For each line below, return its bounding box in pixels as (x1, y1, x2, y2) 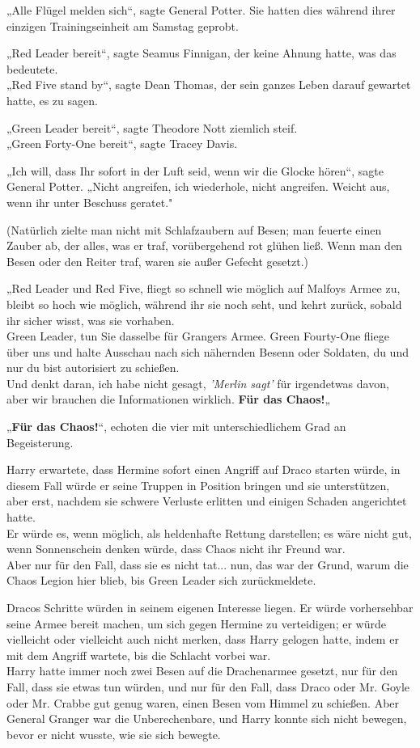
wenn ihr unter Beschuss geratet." (6, 193, 173, 210)
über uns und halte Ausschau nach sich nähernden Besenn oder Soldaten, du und (6, 343, 409, 360)
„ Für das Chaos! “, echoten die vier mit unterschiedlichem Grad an (6, 418, 346, 435)
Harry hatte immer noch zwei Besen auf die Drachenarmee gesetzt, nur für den (6, 662, 398, 679)
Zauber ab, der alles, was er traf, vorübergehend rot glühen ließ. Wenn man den (6, 237, 402, 254)
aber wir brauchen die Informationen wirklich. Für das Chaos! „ (6, 391, 331, 408)
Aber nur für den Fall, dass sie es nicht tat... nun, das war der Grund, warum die (6, 556, 409, 573)
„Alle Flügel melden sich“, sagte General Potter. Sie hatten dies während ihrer (6, 2, 396, 18)
